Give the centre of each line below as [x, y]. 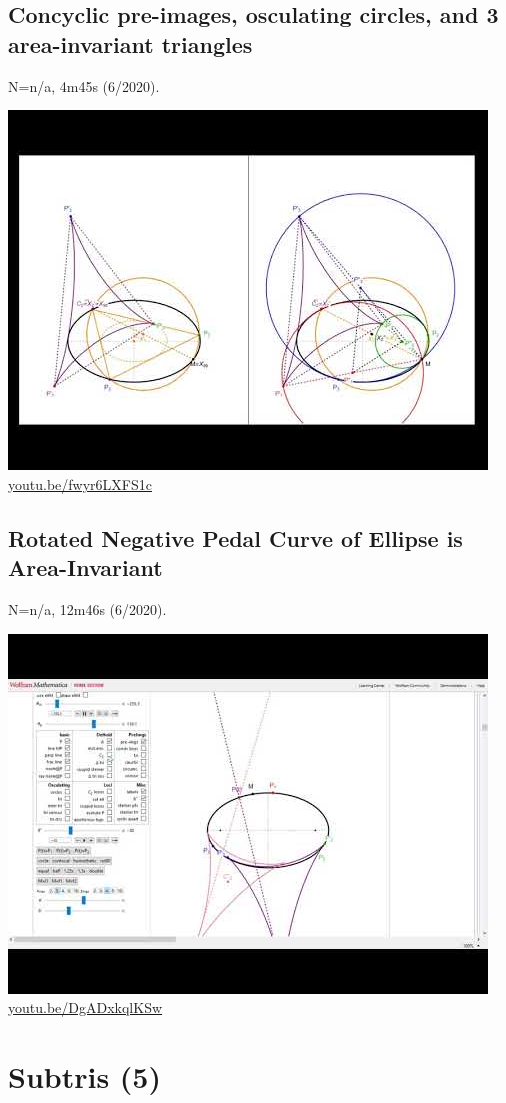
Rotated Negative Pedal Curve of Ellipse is [235, 537]
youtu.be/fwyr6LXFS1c [80, 483]
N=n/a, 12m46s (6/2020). [87, 608]
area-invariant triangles [130, 43]
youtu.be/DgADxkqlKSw [85, 1007]
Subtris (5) [84, 1075]
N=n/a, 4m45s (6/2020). [84, 85]
